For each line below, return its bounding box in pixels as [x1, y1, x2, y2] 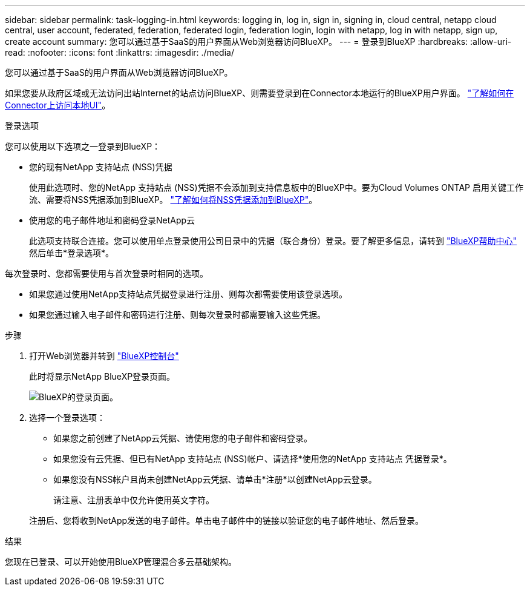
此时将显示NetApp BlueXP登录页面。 [29, 371, 175, 381]
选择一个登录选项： [29, 412, 105, 423]
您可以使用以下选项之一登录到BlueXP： [5, 141, 161, 151]
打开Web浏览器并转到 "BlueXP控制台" [29, 351, 179, 361]
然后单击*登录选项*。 [29, 248, 114, 258]
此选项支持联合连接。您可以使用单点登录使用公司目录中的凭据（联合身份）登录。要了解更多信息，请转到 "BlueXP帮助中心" [29, 236, 517, 246]
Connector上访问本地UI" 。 [5, 100, 111, 110]
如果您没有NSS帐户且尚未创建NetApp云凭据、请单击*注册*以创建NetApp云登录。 [53, 474, 377, 484]
